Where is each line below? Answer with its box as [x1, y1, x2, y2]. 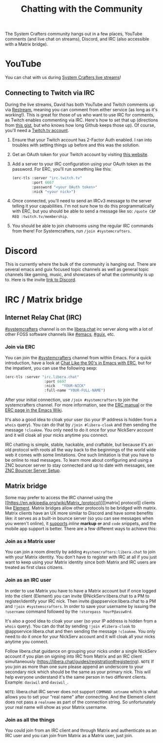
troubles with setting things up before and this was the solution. [12, 142, 140, 148]
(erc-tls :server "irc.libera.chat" [5, 374, 79, 379]
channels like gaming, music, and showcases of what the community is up [5, 272, 154, 277]
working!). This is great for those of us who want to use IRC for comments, [5, 112, 155, 117]
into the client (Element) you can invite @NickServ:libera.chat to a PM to [5, 593, 150, 599]
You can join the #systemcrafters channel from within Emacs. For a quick [5, 354, 152, 360]
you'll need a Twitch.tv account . [5, 127, 69, 133]
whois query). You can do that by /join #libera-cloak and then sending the [5, 422, 157, 428]
